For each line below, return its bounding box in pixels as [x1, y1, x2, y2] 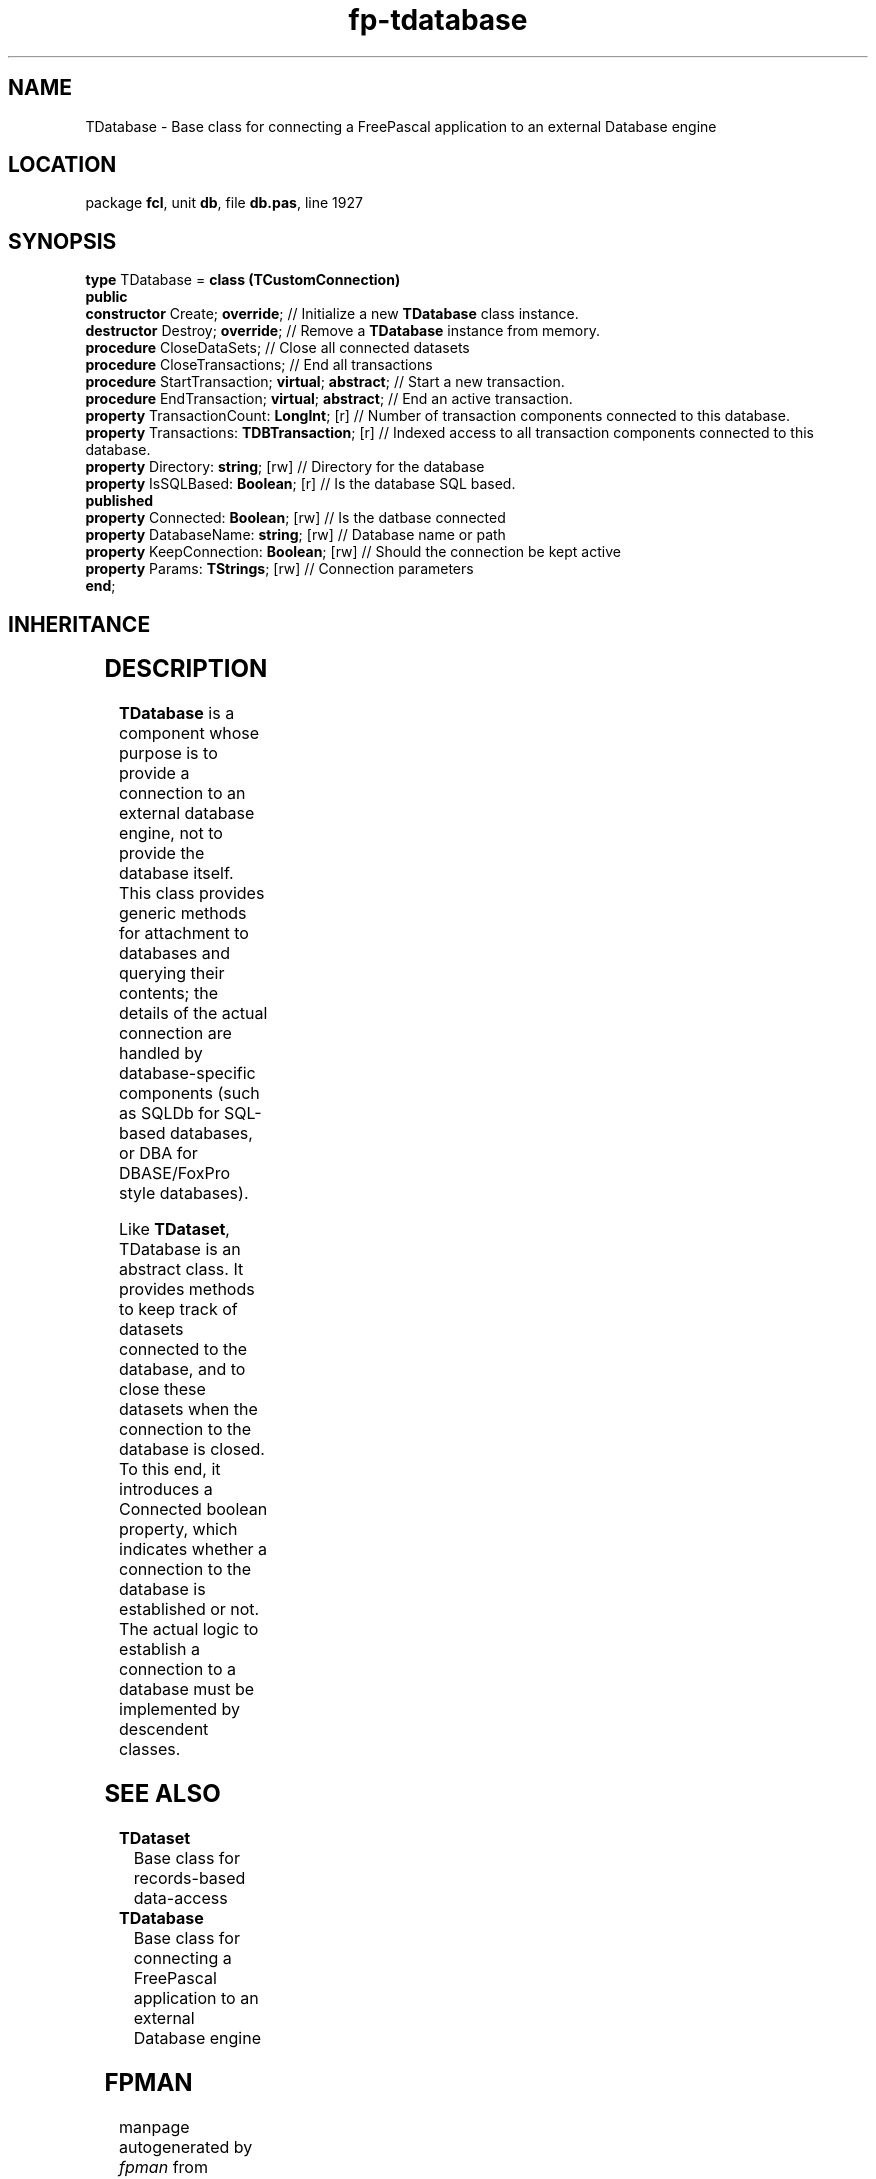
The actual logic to [119, 1619, 259, 1640]
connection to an [119, 783, 246, 804]
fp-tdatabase [348, 3, 528, 37]
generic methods [119, 903, 247, 924]
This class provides [119, 883, 265, 904]
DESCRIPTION [104, 654, 268, 684]
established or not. [119, 1599, 260, 1620]
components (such [119, 1083, 260, 1104]
